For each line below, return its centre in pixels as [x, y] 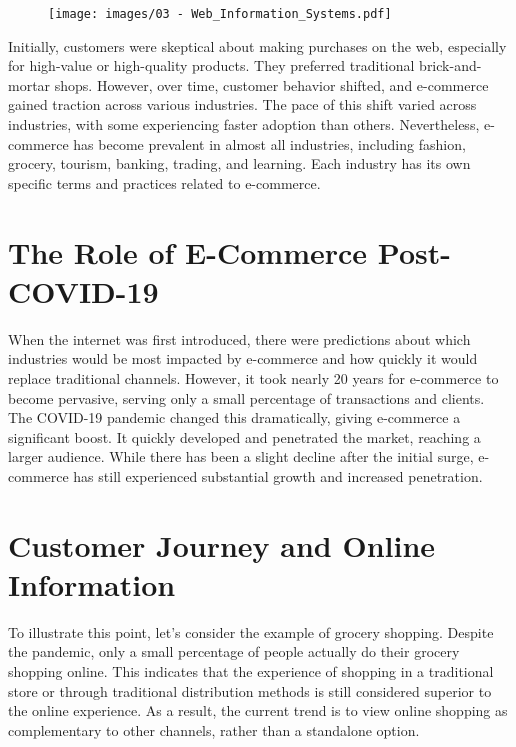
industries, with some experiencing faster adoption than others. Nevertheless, [244, 124]
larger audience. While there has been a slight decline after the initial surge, [241, 456]
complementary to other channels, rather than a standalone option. [214, 729]
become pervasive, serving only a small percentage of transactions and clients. [246, 397]
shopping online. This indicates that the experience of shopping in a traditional [251, 670]
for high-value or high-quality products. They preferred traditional [211, 65]
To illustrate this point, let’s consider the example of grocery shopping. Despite [251, 631]
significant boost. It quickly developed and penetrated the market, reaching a [244, 436]
